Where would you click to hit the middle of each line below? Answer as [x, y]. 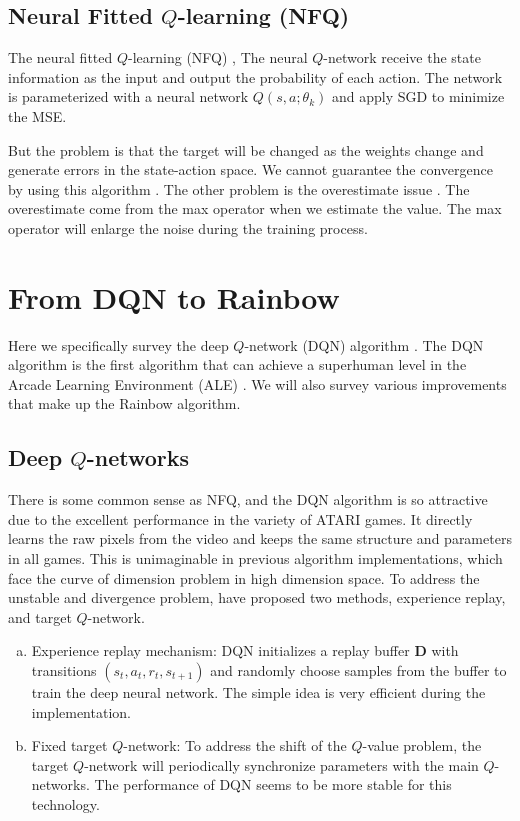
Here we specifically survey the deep [118, 344]
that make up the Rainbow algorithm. [124, 403]
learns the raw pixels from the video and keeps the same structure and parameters [260, 538]
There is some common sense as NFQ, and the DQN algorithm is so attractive [248, 499]
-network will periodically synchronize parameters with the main [281, 764]
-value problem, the [422, 745]
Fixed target [69, 745]
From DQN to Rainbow [174, 296]
